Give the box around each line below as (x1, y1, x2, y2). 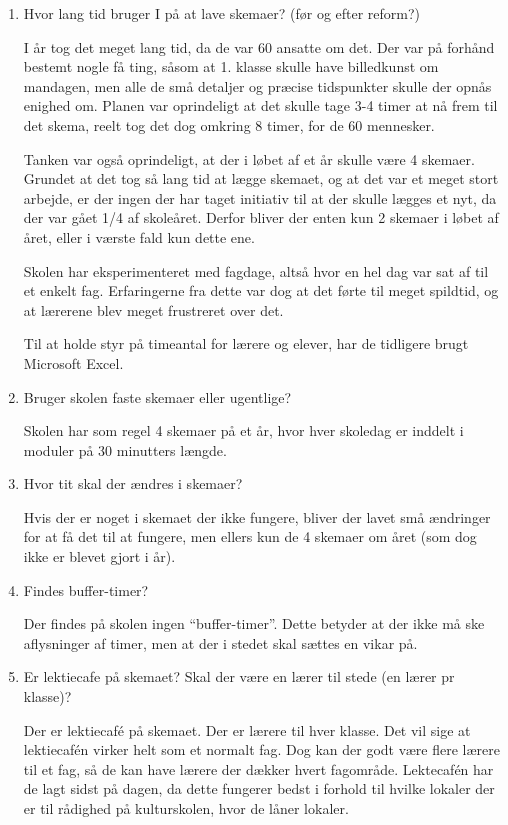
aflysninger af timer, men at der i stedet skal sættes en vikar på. (23, 632, 418, 653)
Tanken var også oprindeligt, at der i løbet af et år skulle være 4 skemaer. (23, 148, 475, 169)
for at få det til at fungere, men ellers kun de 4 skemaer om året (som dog (23, 526, 477, 547)
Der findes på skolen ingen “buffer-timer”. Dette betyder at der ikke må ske (23, 613, 485, 634)
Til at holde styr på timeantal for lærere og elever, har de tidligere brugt (23, 333, 469, 354)
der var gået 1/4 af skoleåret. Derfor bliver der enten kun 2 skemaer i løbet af (23, 207, 499, 228)
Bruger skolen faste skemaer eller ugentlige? (23, 386, 292, 407)
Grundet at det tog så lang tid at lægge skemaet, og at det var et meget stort (23, 168, 499, 189)
